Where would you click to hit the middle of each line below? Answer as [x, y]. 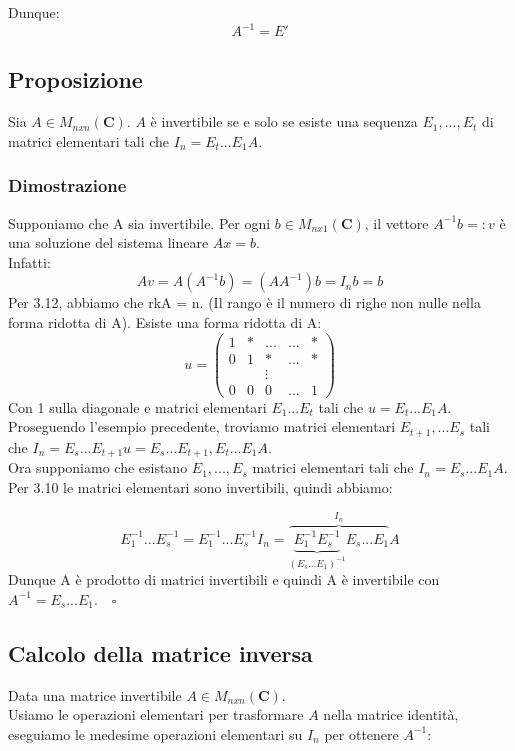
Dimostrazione [67, 185]
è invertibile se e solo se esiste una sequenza [284, 121]
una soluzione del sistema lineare [108, 242]
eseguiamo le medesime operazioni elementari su [155, 733]
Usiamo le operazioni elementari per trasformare [156, 714]
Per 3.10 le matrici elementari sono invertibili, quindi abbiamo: [200, 486]
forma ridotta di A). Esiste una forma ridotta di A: [165, 322]
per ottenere [361, 733]
